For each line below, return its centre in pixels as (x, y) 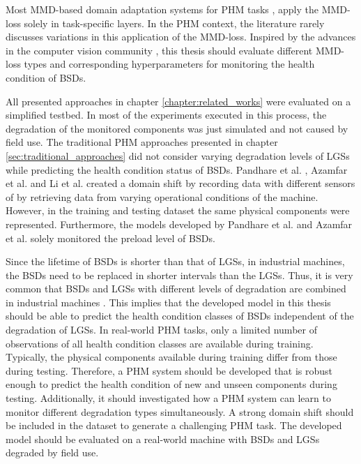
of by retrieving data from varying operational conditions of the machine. (162, 196)
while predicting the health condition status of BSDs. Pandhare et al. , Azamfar (177, 169)
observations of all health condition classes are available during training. (160, 343)
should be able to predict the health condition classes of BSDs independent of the (180, 316)
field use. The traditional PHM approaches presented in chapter (142, 142)
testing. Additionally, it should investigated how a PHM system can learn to (168, 398)
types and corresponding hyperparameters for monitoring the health (169, 64)
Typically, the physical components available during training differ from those (171, 357)
